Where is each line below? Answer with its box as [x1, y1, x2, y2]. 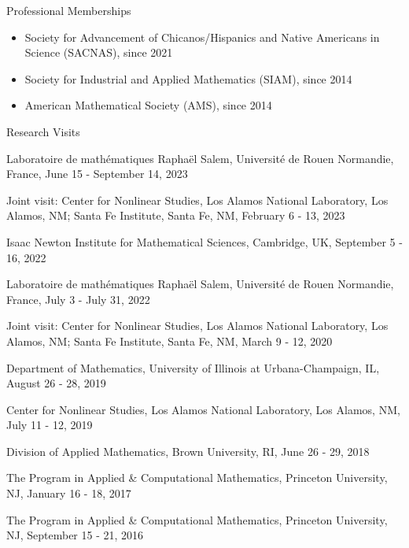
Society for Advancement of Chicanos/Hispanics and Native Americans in [24, 28, 380, 45]
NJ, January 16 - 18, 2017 [6, 485, 131, 502]
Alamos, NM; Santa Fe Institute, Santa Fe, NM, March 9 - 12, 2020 [6, 332, 333, 349]
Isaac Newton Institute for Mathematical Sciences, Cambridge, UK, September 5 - [6, 233, 403, 250]
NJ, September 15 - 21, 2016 [6, 527, 144, 543]
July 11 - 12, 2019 [6, 417, 93, 433]
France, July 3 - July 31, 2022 [6, 291, 150, 307]
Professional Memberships [6, 2, 131, 18]
